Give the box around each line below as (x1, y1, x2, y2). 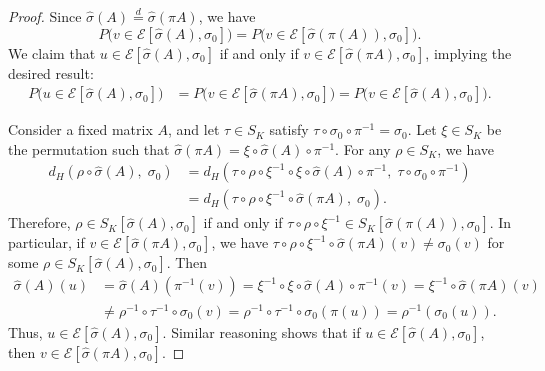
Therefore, (8, 212, 71, 233)
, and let (168, 119, 220, 140)
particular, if (8, 232, 85, 253)
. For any (335, 138, 391, 159)
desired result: (8, 62, 94, 83)
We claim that (8, 42, 96, 63)
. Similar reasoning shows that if (162, 321, 361, 342)
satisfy (269, 119, 309, 140)
